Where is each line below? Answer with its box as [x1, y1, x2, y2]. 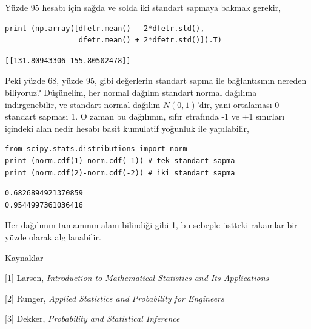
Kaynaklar [5, 251, 44, 263]
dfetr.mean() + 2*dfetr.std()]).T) [78, 36, 222, 45]
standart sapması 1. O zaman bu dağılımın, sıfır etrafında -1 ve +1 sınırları [5, 110, 285, 123]
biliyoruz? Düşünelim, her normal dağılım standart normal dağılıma [5, 86, 257, 98]
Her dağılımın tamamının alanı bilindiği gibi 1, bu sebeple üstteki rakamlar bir [5, 219, 298, 231]
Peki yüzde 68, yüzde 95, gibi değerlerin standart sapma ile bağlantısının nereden [5, 74, 307, 87]
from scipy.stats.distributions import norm [5, 144, 187, 154]
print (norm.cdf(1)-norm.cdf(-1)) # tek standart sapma [5, 156, 235, 165]
